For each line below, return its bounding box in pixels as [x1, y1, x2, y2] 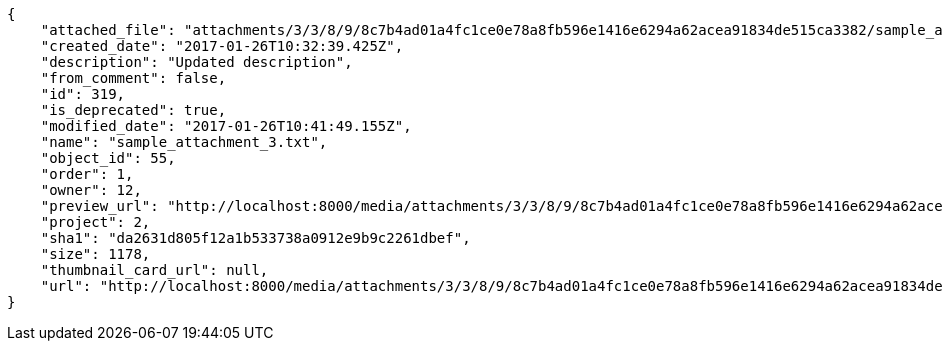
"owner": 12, [40, 182, 142, 198]
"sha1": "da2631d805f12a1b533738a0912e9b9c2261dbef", [40, 230, 471, 246]
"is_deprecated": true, [40, 102, 227, 118]
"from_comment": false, [40, 70, 227, 86]
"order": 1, [40, 166, 134, 182]
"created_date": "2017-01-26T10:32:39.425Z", [40, 38, 404, 54]
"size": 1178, [40, 246, 151, 262]
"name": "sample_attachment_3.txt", [40, 134, 328, 150]
